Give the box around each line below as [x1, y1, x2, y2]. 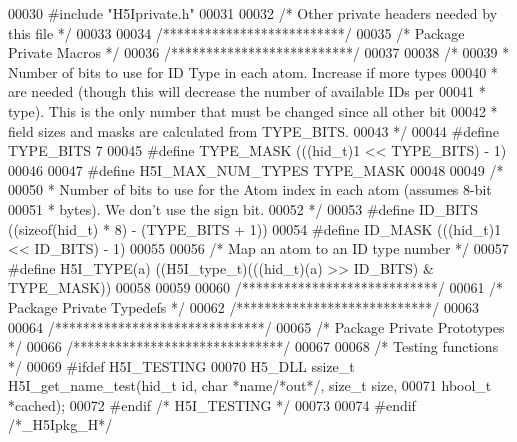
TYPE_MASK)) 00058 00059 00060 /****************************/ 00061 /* [8, 277, 504, 298]
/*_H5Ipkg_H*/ [8, 414, 113, 435]
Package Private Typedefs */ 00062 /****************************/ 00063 [8, 296, 480, 317]
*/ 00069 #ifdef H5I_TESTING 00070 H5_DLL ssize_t [8, 355, 355, 376]
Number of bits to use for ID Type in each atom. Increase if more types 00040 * [8, 61, 498, 82]
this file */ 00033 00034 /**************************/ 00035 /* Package [8, 22, 465, 43]
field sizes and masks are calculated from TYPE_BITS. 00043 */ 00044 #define [8, 120, 499, 141]
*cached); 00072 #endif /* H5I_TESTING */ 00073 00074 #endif [8, 394, 416, 415]
